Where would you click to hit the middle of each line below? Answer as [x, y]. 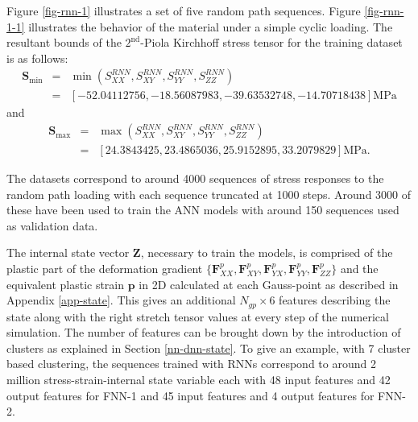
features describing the [335, 300]
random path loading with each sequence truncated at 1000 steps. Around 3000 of [209, 194]
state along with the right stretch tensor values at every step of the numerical [198, 316]
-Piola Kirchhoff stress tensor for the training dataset [271, 42]
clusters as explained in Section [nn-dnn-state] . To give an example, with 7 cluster [209, 348]
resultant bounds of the [64, 42]
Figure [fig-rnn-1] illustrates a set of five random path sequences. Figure [184, 10]
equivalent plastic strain [66, 284]
